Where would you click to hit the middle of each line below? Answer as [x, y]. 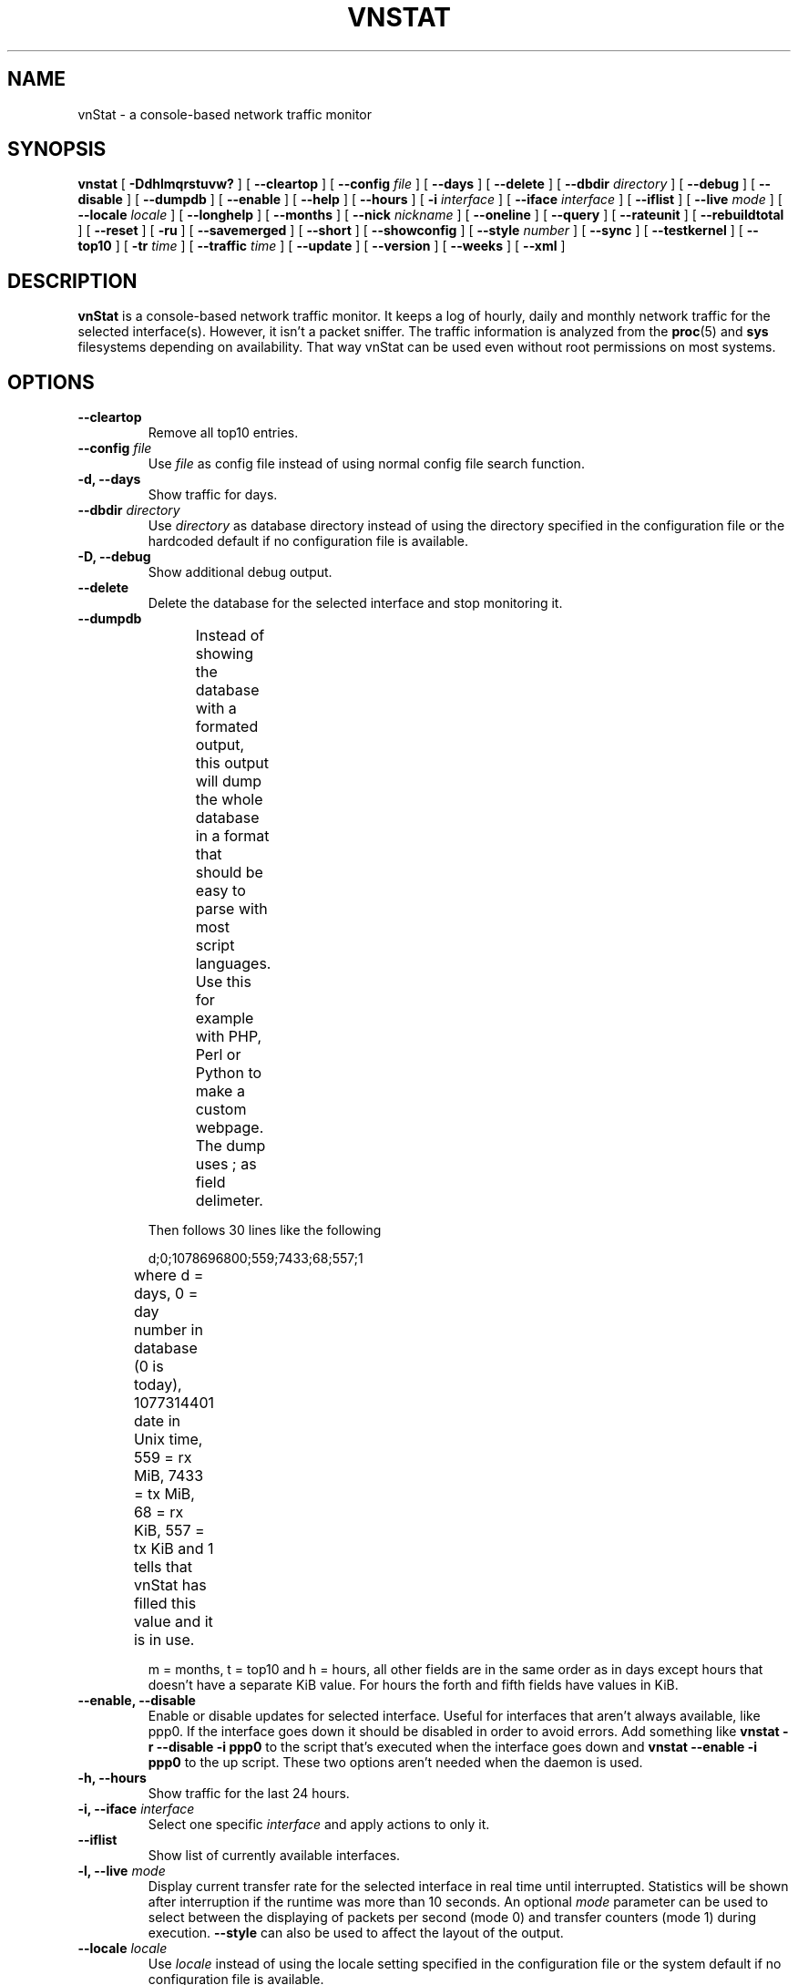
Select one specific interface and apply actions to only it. [319, 1825]
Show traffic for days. [213, 495]
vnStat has [170, 1585]
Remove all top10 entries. [223, 433]
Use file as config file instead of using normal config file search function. [366, 464]
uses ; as [226, 1164]
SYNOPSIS [57, 149]
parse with [231, 909]
